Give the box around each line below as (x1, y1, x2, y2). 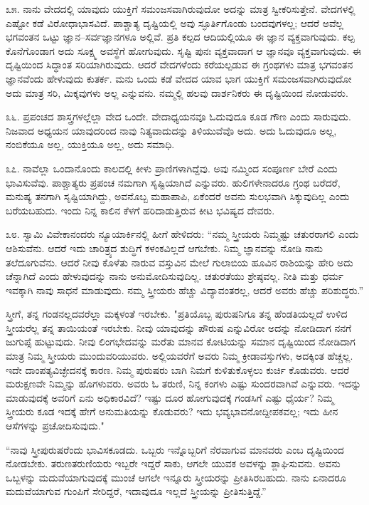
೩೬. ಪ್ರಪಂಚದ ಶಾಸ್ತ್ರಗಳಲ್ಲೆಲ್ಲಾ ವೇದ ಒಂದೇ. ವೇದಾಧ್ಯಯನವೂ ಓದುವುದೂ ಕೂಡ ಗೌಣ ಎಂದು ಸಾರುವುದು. (6, 109, 351, 124)
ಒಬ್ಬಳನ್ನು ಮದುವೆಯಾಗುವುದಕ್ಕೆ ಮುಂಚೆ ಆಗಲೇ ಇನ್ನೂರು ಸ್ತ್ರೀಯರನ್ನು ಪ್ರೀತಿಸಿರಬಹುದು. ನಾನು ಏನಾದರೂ (6, 469, 346, 484)
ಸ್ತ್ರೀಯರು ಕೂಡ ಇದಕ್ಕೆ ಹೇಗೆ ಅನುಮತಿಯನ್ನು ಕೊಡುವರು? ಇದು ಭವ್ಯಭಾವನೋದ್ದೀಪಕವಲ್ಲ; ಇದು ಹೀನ (6, 404, 338, 419)
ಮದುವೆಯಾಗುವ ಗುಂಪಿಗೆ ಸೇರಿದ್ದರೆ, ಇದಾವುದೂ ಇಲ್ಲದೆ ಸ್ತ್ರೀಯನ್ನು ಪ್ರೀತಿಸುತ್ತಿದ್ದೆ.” (6, 484, 267, 499)
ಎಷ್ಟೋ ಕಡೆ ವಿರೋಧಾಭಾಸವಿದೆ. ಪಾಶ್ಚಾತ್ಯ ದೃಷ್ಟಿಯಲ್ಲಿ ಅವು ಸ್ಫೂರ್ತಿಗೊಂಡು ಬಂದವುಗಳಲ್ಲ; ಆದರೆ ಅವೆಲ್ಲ (6, 15, 343, 30)
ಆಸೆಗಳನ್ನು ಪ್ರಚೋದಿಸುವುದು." (6, 418, 105, 433)
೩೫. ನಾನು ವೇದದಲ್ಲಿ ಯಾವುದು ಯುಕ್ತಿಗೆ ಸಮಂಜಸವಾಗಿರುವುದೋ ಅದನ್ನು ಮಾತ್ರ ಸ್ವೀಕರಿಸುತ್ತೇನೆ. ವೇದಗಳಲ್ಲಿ (6, 1, 355, 16)
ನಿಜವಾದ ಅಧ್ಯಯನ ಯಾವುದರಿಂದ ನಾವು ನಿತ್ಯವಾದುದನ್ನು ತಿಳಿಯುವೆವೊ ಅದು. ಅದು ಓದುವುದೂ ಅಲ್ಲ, (6, 123, 337, 137)
